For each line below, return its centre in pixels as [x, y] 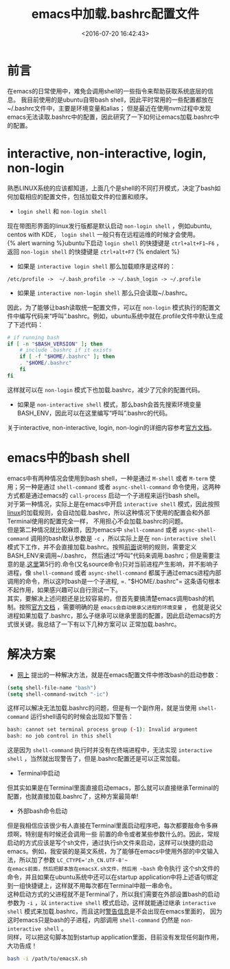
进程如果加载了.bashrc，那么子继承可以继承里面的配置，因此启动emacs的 [111, 615]
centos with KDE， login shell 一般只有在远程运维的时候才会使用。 [103, 234]
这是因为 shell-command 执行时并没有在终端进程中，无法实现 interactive [110, 750]
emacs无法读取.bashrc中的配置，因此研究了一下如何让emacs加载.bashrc [110, 117]
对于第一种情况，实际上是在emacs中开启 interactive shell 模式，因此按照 [114, 504]
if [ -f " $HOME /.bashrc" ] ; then [67, 357]
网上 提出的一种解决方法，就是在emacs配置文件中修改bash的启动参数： [118, 674]
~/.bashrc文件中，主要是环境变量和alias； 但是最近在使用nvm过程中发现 [109, 108]
